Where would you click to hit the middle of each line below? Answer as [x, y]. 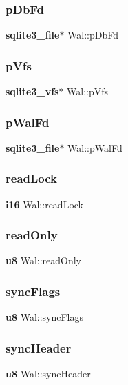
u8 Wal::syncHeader [48, 374]
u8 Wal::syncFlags [45, 317]
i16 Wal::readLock [44, 204]
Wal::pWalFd [95, 147]
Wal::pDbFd [93, 35]
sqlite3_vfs [32, 91]
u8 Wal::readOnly [44, 260]
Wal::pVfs [88, 91]
